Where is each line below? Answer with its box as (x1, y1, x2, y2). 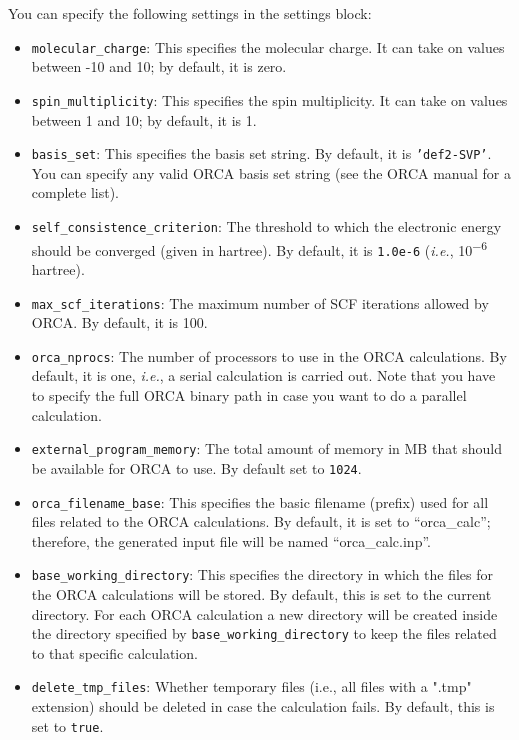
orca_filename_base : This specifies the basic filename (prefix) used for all (31, 491, 489, 512)
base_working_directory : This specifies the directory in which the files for (31, 564, 494, 585)
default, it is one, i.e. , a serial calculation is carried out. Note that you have (31, 365, 496, 386)
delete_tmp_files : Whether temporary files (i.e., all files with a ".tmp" (31, 676, 472, 697)
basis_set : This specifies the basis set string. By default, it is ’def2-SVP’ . (31, 143, 492, 164)
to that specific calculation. (31, 642, 198, 663)
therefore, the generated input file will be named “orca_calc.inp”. (31, 530, 431, 551)
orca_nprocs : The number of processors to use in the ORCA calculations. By (31, 345, 507, 366)
